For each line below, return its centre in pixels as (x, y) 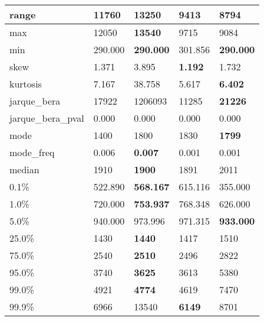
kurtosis (26, 84)
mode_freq (32, 152)
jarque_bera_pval (47, 118)
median (24, 169)
